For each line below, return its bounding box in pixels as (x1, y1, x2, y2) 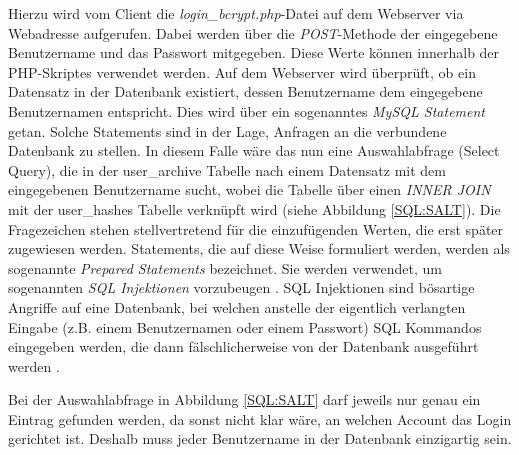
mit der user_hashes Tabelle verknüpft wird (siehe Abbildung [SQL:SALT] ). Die (8, 198, 501, 219)
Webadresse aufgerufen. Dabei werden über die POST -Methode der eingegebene (8, 22, 498, 43)
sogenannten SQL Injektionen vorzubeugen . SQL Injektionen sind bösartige (8, 277, 475, 298)
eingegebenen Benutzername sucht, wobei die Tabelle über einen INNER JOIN (8, 179, 491, 200)
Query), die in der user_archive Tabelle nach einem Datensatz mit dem (8, 159, 446, 180)
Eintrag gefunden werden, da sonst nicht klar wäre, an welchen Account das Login (8, 408, 512, 429)
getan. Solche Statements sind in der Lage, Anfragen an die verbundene (8, 120, 447, 141)
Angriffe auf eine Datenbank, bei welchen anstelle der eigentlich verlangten (8, 296, 466, 317)
